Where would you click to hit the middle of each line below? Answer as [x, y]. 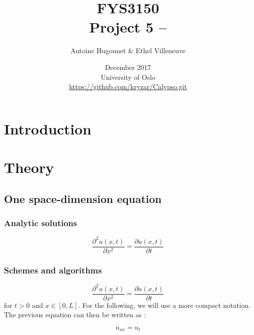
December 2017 [128, 67]
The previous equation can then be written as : [75, 315]
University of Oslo [128, 77]
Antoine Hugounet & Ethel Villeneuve [128, 50]
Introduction [48, 128]
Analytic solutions [41, 222]
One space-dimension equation [83, 198]
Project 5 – [128, 27]
